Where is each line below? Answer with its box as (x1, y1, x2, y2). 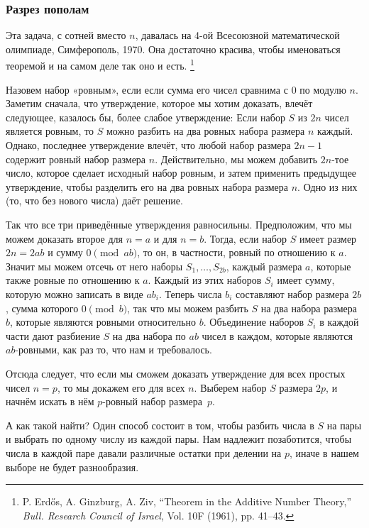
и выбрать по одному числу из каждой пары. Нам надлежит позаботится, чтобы (6, 431, 352, 446)
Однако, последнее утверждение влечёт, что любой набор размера (6, 138, 291, 153)
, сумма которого (6, 300, 79, 315)
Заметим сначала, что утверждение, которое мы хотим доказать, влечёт (6, 96, 313, 111)
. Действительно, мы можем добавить (155, 151, 318, 166)
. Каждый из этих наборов (148, 273, 262, 287)
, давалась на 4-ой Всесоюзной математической (135, 28, 340, 43)
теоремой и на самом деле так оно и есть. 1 (6, 56, 194, 73)
